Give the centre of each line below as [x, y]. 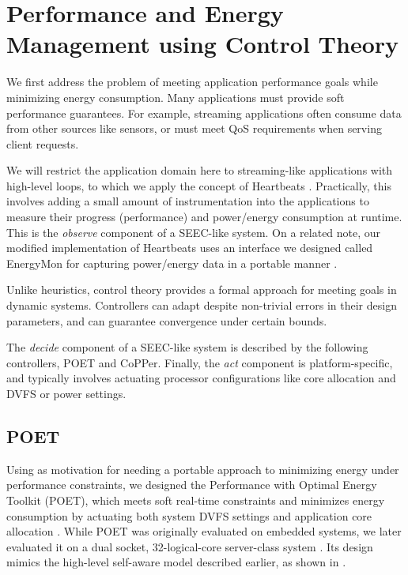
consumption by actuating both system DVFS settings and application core [189, 515]
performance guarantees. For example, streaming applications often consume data [204, 113]
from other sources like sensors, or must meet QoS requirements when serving [194, 128]
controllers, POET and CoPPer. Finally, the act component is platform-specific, [200, 362]
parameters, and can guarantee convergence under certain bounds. [167, 320]
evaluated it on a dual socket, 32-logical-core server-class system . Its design [190, 546]
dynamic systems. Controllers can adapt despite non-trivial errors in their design [202, 305]
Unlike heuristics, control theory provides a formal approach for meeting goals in [202, 289]
